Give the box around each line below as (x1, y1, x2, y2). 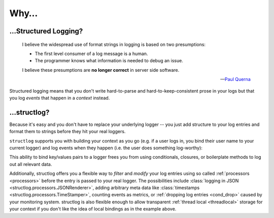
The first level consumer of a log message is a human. (35, 51, 148, 57)
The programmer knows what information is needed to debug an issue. (35, 58, 184, 64)
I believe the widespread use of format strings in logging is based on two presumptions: (22, 41, 205, 48)
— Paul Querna (220, 76, 251, 82)
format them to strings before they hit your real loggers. (9, 128, 126, 135)
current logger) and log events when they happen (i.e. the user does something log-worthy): (9, 145, 203, 151)
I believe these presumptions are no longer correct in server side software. (22, 67, 180, 73)
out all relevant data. (9, 161, 52, 167)
